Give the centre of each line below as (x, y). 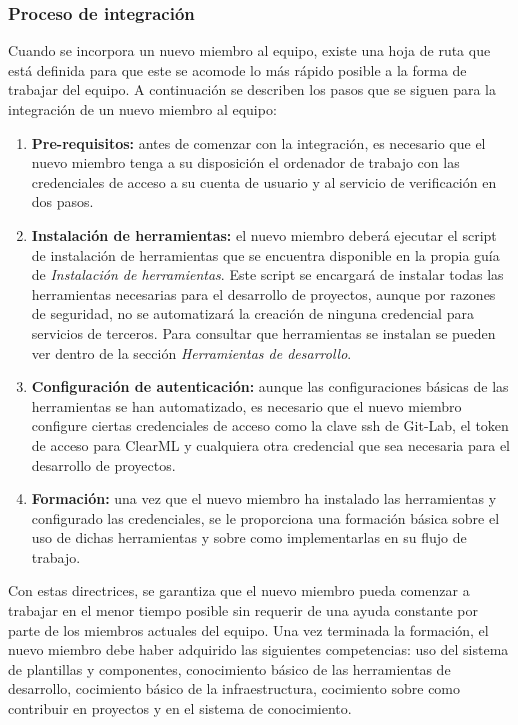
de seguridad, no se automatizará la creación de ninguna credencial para (252, 313)
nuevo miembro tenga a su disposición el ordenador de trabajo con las (245, 162)
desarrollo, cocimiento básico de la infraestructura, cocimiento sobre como (234, 688)
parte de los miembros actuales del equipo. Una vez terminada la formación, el (248, 629)
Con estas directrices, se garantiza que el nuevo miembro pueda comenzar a (239, 590)
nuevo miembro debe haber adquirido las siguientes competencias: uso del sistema (258, 649)
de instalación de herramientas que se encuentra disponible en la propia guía (265, 254)
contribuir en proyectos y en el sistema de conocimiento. (180, 708)
